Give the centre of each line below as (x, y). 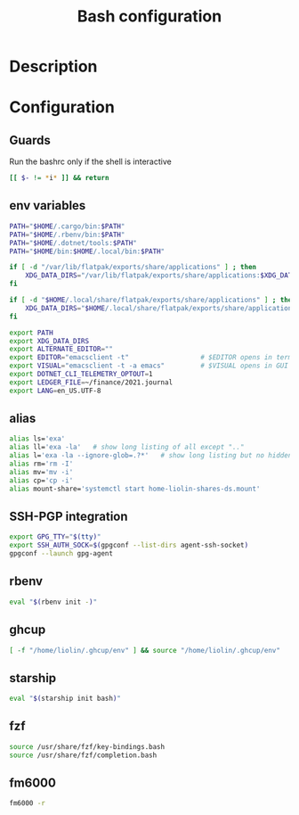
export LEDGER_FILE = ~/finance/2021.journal (91, 382)
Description (53, 66)
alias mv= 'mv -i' (41, 472)
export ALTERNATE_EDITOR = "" (61, 350)
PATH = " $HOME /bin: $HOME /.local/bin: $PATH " (87, 251)
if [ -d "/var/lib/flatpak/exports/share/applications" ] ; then (133, 268)
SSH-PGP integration (69, 516)
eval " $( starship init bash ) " (65, 699)
